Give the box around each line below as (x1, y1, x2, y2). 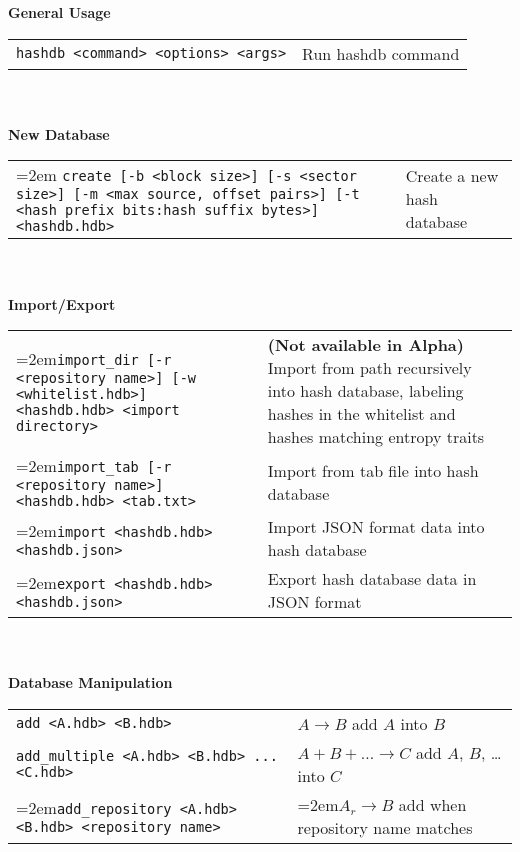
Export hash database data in (267, 567, 477, 591)
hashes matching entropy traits (267, 425, 485, 449)
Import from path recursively (267, 356, 472, 380)
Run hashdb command (302, 41, 460, 65)
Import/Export (8, 293, 116, 314)
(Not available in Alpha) (267, 333, 464, 357)
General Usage (8, 2, 111, 22)
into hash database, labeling (267, 379, 464, 403)
